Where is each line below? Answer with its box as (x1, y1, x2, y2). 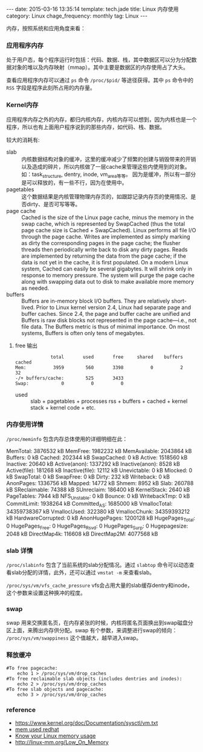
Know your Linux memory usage (14, 732, 96, 739)
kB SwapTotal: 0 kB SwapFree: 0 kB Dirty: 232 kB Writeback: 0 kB (6, 473, 170, 480)
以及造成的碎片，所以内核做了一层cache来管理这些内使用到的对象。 (21, 163, 190, 170)
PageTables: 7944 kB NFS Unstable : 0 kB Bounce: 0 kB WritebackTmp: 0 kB (6, 492, 190, 501)
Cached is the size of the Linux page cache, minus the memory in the (21, 214, 195, 221)
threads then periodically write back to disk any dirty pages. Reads (21, 246, 188, 253)
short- (171, 298, 187, 305)
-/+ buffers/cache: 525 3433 (14, 375, 124, 382)
